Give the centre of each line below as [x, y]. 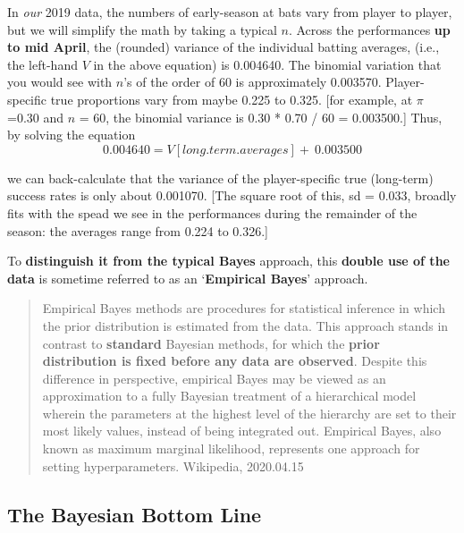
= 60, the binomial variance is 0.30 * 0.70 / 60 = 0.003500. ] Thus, [261, 117]
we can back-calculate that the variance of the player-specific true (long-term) [220, 178]
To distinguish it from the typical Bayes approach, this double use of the [228, 261]
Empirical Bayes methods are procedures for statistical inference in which [244, 308]
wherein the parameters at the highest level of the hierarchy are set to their [249, 413]
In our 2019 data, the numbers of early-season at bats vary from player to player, [230, 12]
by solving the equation [72, 135]
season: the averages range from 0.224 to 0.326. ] [138, 230]
